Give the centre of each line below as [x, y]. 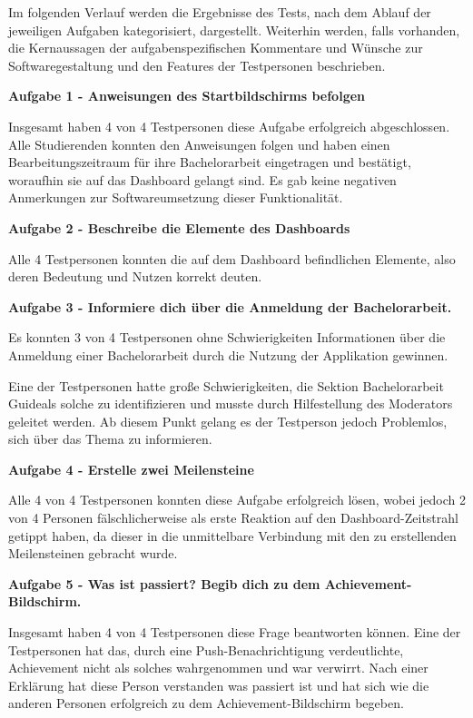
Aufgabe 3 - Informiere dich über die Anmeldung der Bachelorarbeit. [230, 306]
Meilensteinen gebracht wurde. [93, 553]
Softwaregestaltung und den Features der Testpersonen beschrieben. [197, 65]
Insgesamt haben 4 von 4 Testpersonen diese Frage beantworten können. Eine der [235, 632]
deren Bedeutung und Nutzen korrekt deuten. [135, 276]
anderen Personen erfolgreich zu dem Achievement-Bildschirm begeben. [206, 703]
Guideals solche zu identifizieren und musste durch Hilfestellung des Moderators [231, 403]
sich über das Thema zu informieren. [110, 439]
